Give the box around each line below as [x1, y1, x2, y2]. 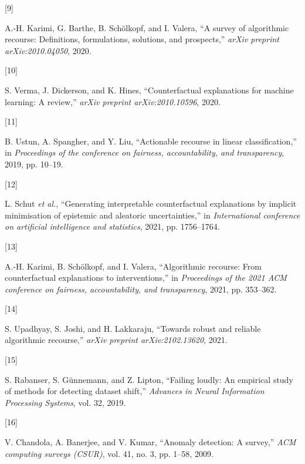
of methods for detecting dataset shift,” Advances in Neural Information [5, 385, 265, 397]
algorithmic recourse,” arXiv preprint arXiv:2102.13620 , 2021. [5, 334, 228, 346]
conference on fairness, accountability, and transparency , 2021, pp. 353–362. [5, 283, 277, 295]
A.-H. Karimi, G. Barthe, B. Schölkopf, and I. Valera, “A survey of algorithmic [5, 21, 289, 33]
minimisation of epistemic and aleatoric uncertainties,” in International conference [5, 209, 300, 221]
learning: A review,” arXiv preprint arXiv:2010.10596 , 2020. [5, 95, 221, 107]
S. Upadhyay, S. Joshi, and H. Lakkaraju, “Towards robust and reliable [5, 322, 261, 334]
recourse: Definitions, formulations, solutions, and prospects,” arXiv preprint [5, 33, 279, 45]
